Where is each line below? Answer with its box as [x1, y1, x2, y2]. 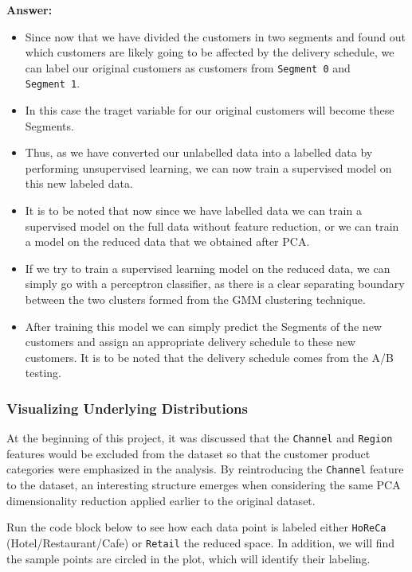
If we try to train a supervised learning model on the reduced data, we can [25, 259, 390, 276]
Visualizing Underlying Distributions [6, 398, 248, 418]
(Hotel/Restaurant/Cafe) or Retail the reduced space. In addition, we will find [6, 534, 395, 551]
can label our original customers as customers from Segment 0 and [25, 59, 351, 76]
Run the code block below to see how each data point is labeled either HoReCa [6, 519, 386, 535]
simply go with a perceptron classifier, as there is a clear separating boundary [25, 275, 405, 292]
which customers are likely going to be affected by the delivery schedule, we [25, 44, 394, 60]
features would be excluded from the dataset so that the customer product [6, 445, 371, 461]
